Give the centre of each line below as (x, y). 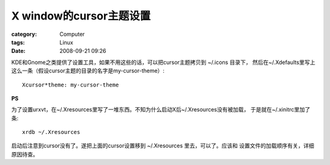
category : (24, 34)
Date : (18, 51)
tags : (18, 42)
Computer (72, 34)
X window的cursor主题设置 (81, 16)
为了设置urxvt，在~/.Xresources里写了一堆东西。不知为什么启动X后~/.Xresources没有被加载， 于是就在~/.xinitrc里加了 (161, 110)
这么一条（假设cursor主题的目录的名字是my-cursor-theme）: (88, 71)
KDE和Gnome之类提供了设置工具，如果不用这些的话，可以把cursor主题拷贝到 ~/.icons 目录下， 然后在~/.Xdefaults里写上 (163, 62)
